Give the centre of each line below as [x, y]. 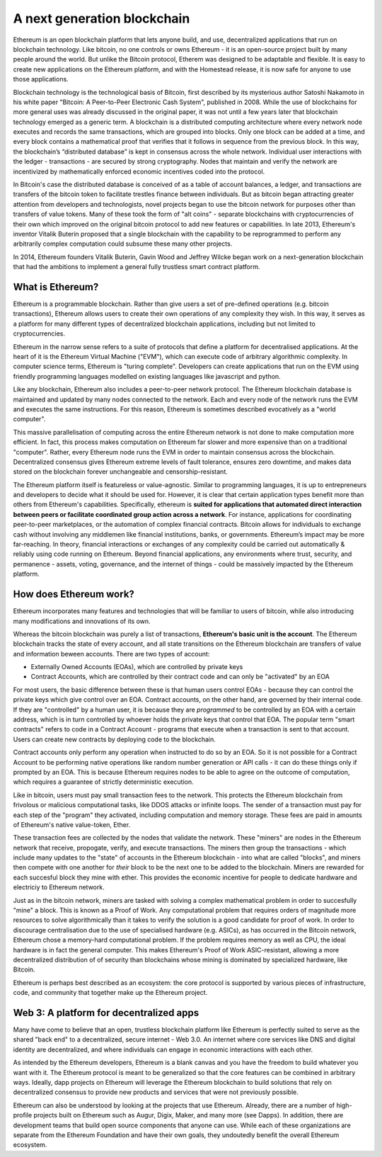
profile [23, 1115]
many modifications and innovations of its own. [82, 621]
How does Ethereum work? [74, 594]
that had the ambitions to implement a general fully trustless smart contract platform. [137, 267]
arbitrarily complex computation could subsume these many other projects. [123, 244]
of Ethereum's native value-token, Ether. [72, 824]
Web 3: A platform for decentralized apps [106, 1013]
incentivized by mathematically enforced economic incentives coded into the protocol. [139, 171]
